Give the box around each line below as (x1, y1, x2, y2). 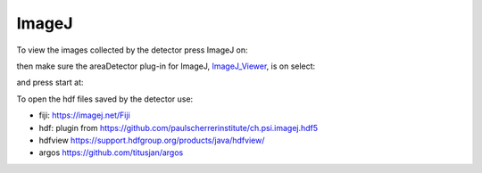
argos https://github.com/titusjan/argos (38, 147, 184, 158)
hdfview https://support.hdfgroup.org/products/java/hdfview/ (38, 135, 265, 145)
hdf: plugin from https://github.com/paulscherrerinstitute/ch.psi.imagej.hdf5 (38, 122, 319, 133)
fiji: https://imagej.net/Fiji (38, 110, 131, 120)
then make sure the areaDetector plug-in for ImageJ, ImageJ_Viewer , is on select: (16, 61, 316, 71)
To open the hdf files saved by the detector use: (16, 94, 194, 104)
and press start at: (16, 77, 84, 88)
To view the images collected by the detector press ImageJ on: (16, 45, 249, 55)
